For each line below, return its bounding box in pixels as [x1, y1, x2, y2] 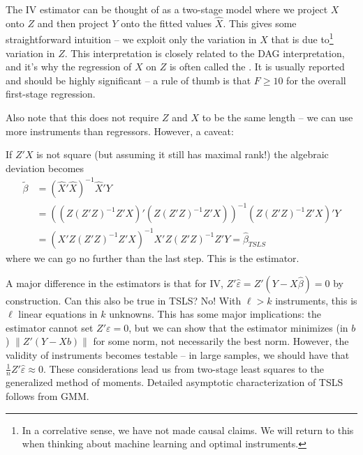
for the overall [286, 72, 346, 87]
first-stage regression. [6, 86, 96, 101]
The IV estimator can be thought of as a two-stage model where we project [6, 2, 328, 16]
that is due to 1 [271, 30, 334, 47]
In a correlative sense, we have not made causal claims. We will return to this [22, 422, 354, 437]
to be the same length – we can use [202, 110, 353, 125]
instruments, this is [275, 293, 357, 307]
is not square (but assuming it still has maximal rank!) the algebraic [36, 147, 329, 162]
